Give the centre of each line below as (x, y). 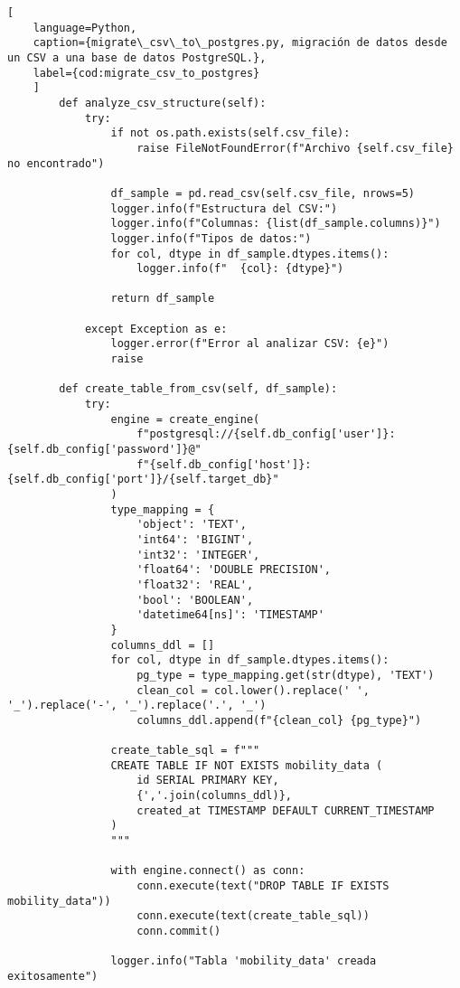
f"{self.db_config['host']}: (224, 464)
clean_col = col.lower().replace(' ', (253, 690)
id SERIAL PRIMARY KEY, (208, 781)
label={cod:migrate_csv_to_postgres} (146, 73)
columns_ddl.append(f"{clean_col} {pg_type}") (279, 720)
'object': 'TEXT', (192, 525)
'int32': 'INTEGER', (198, 555)
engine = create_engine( (185, 419)
